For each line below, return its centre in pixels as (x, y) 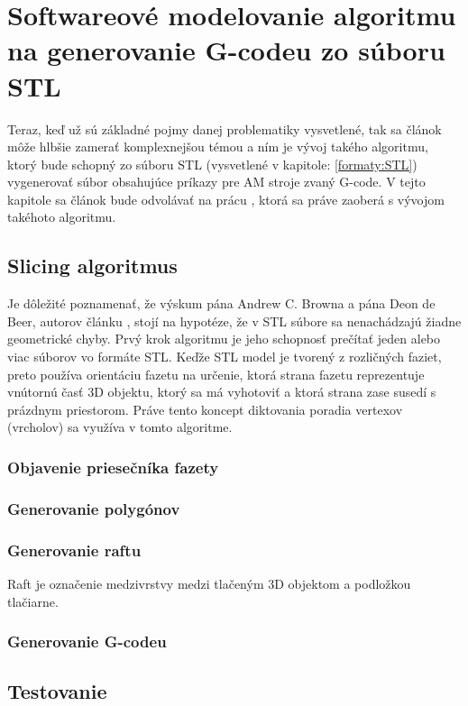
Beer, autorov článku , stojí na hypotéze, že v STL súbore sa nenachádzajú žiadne (234, 321)
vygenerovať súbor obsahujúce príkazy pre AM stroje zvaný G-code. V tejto (216, 182)
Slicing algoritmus (92, 266)
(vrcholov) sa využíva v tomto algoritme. (120, 427)
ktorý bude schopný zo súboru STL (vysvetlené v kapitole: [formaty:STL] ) (212, 164)
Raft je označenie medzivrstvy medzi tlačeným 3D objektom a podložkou (209, 583)
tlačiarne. (33, 601)
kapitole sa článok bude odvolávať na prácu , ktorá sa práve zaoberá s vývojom (226, 199)
